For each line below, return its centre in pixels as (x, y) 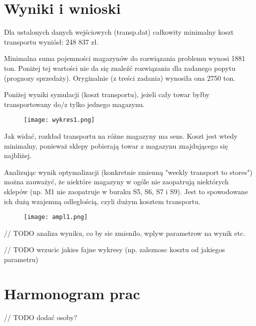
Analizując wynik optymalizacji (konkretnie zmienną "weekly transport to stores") (128, 172)
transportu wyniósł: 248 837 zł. (51, 41)
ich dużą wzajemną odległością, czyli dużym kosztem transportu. (102, 201)
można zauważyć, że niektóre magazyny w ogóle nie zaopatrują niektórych (116, 182)
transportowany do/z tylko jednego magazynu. (75, 104)
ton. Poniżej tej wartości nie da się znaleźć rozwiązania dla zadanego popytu (120, 68)
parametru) (21, 259)
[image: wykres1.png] (59, 120)
